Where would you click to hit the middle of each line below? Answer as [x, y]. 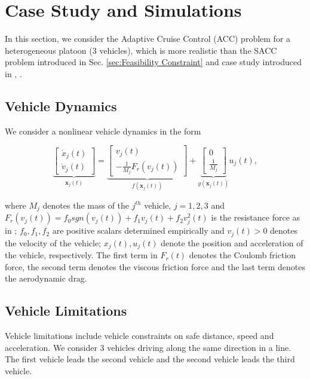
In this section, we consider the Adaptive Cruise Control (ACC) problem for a [148, 39]
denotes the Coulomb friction [243, 255]
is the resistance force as [256, 217]
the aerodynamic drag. [46, 278]
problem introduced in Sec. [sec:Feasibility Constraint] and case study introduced [154, 62]
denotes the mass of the [86, 205]
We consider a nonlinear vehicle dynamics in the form [103, 131]
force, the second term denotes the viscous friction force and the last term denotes [155, 266]
